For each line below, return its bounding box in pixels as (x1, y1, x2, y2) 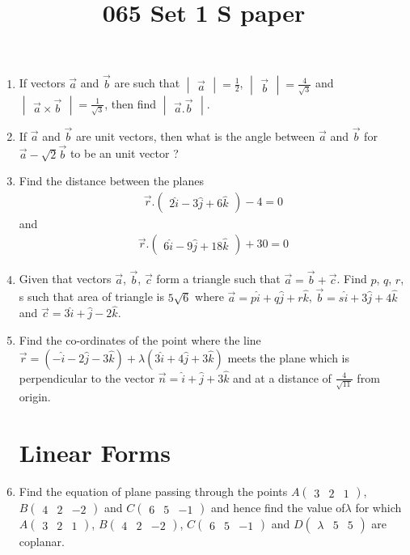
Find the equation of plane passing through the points (19, 483, 288, 500)
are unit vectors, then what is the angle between (75, 127, 315, 144)
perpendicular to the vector (19, 369, 155, 386)
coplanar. (19, 533, 65, 550)
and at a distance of (233, 369, 332, 386)
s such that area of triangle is (19, 288, 164, 305)
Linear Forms (19, 436, 171, 469)
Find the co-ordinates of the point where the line (19, 331, 261, 348)
